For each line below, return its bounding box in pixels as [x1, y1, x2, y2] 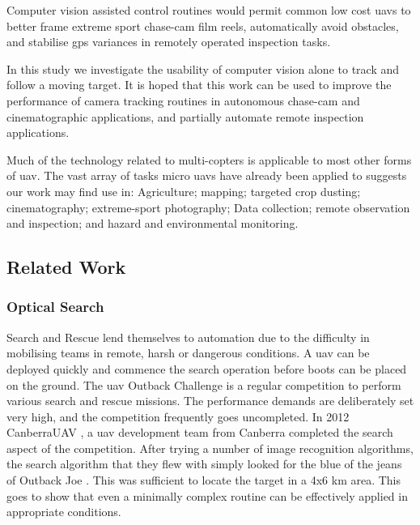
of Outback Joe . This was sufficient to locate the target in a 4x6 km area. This [6, 472, 401, 489]
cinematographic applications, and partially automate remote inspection [6, 108, 364, 125]
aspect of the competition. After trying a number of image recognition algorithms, [6, 439, 414, 456]
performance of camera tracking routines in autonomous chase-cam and [6, 92, 360, 109]
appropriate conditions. [6, 503, 121, 520]
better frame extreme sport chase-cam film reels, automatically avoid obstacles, [6, 17, 399, 34]
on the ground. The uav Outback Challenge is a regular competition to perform [6, 376, 401, 393]
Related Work [6, 254, 126, 280]
